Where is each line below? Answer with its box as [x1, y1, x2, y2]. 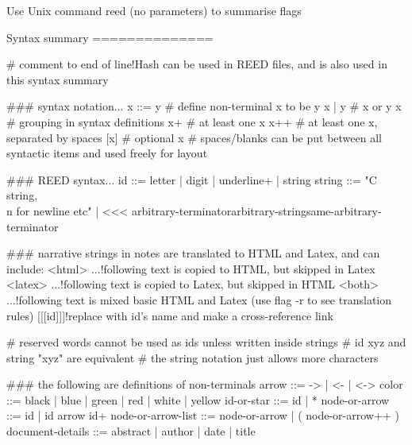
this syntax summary [6, 71, 109, 87]
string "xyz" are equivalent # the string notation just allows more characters [6, 349, 379, 366]
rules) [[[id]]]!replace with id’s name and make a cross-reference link [6, 307, 333, 323]
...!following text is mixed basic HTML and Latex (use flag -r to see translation [6, 291, 392, 308]
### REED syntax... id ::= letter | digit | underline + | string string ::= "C [6, 171, 377, 188]
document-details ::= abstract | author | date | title [6, 423, 256, 439]
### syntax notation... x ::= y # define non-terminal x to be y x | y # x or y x [6, 98, 402, 114]
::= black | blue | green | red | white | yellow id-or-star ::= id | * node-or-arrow [6, 391, 390, 408]
